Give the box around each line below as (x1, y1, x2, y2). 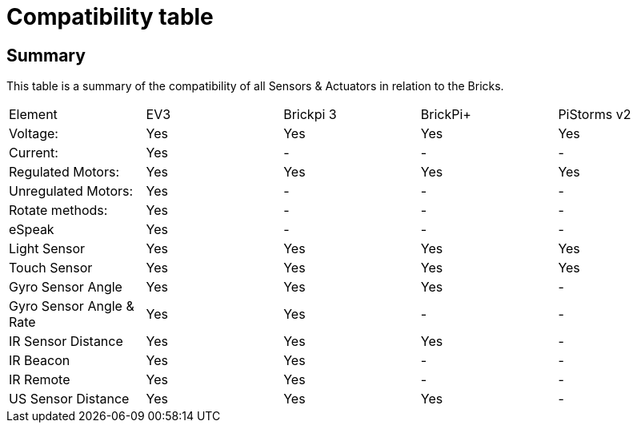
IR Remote (9, 371, 70, 388)
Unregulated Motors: (9, 183, 134, 200)
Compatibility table (6, 3, 214, 30)
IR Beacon (9, 352, 70, 369)
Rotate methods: (9, 202, 108, 219)
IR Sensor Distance (9, 333, 123, 350)
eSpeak (9, 221, 54, 238)
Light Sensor (9, 240, 86, 257)
